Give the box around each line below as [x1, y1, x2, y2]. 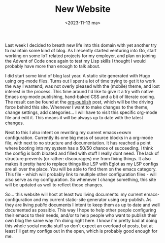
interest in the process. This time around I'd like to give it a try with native [5, 88, 154, 94]
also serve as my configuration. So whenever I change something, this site [5, 176, 156, 182]
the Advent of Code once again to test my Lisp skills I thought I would [5, 58, 146, 64]
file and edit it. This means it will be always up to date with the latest [5, 114, 144, 120]
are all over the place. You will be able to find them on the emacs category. [5, 166, 157, 172]
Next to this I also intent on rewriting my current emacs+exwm [5, 129, 132, 135]
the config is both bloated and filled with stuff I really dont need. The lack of [5, 150, 159, 156]
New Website [55, 3, 111, 15]
